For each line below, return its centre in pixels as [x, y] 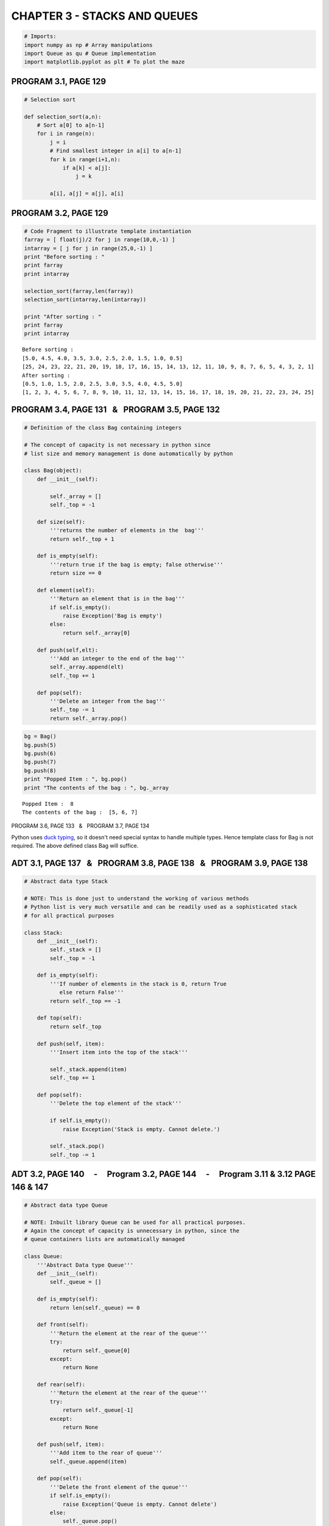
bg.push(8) [40, 770]
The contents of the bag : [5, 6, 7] [80, 812]
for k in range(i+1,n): [85, 159]
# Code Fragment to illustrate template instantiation [108, 231]
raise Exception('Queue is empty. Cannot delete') [140, 1504]
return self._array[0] [96, 633]
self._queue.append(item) [88, 1461]
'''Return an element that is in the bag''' [117, 599]
